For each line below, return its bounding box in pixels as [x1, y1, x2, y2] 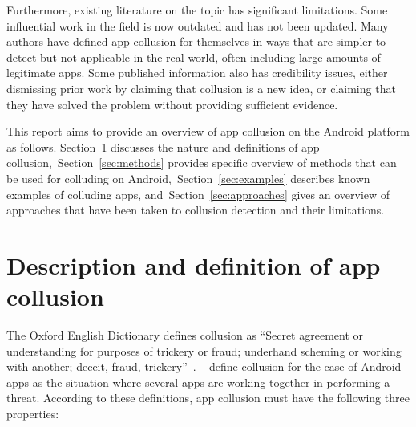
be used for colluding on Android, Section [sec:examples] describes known [6, 169, 370, 186]
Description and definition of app [6, 248, 381, 281]
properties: [6, 405, 59, 421]
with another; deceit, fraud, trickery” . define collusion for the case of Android [6, 358, 402, 375]
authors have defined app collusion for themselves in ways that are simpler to [6, 33, 386, 50]
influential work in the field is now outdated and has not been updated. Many [6, 17, 389, 34]
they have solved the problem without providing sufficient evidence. [6, 96, 338, 112]
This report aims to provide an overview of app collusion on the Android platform [6, 123, 410, 140]
